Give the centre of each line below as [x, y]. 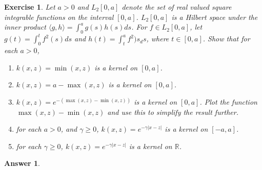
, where [158, 39]
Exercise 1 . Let [30, 7]
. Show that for [226, 39]
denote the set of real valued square [177, 7]
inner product [25, 27]
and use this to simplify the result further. [173, 112]
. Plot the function [228, 102]
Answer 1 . [22, 163]
